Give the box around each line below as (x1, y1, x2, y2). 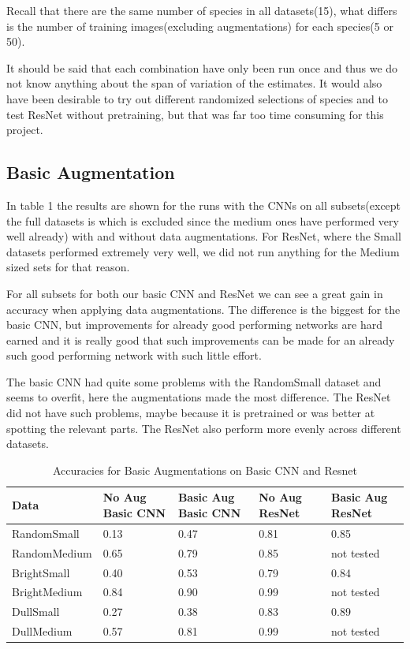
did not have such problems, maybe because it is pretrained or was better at (6, 405, 375, 421)
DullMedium (12, 623, 73, 640)
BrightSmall (12, 564, 70, 580)
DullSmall (12, 603, 60, 620)
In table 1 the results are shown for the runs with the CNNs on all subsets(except (6, 196, 401, 213)
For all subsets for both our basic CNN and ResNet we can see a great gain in (6, 285, 383, 301)
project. (6, 121, 43, 138)
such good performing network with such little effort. (6, 347, 262, 364)
